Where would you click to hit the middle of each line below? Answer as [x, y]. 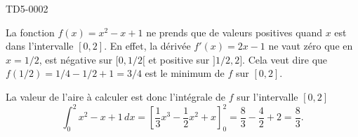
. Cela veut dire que [285, 59]
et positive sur [179, 59]
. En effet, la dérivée [147, 46]
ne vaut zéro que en [311, 46]
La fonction [30, 32]
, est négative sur [76, 59]
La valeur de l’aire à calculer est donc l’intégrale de [116, 96]
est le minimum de [185, 73]
